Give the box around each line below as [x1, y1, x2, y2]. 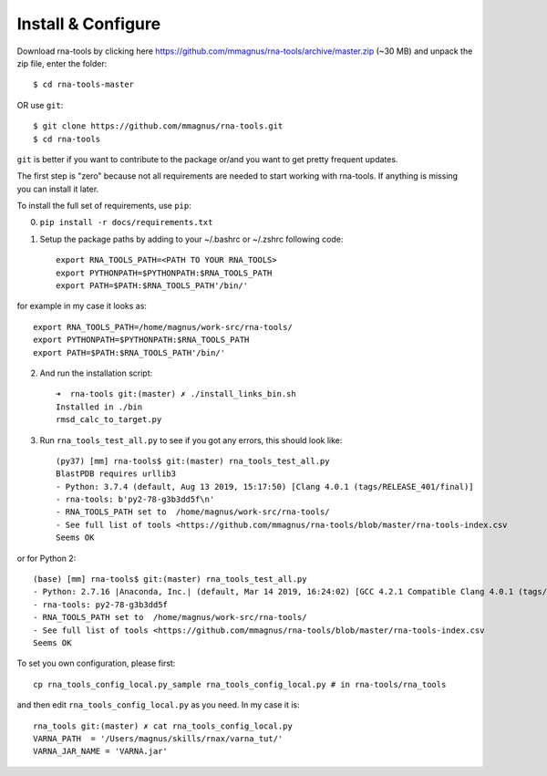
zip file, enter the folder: [16, 57, 108, 68]
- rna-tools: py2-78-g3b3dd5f [33, 599, 169, 610]
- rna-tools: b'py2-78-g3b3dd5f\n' [56, 494, 215, 505]
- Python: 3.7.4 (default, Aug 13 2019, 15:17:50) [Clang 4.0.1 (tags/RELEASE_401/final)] [56, 481, 474, 491]
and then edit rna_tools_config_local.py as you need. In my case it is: [16, 699, 300, 710]
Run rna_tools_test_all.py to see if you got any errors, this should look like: [39, 434, 343, 446]
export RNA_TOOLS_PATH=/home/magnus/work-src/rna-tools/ [33, 322, 294, 332]
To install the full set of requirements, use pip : [16, 201, 191, 212]
